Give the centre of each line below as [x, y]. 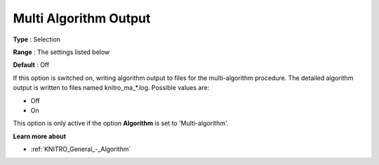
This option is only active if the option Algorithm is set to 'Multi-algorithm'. [121, 124]
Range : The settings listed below [61, 52]
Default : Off [31, 65]
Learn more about [40, 136]
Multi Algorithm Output [82, 18]
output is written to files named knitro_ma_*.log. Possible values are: [111, 88]
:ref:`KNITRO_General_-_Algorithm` [81, 149]
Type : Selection [37, 39]
